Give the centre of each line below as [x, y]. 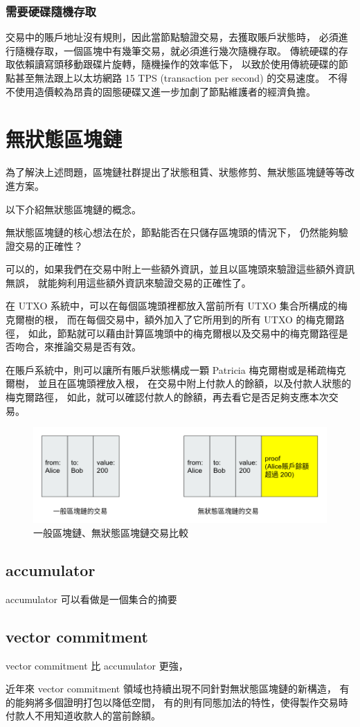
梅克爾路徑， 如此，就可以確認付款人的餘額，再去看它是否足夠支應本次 [167, 397]
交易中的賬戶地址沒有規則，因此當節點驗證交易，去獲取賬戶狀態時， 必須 [172, 37]
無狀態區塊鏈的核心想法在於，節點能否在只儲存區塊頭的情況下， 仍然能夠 [172, 232]
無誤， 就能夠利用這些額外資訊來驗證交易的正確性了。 [128, 282]
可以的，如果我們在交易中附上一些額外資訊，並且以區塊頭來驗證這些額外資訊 [180, 269]
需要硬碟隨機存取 [51, 11]
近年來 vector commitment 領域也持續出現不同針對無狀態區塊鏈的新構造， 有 [178, 689]
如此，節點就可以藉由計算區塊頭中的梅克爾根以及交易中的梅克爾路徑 [183, 333]
